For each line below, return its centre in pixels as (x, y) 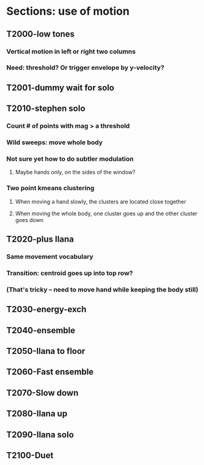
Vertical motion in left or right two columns (71, 52)
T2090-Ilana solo (40, 435)
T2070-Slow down (42, 393)
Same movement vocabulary (50, 256)
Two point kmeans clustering (50, 188)
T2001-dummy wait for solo (60, 87)
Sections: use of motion (68, 11)
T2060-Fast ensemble (50, 372)
